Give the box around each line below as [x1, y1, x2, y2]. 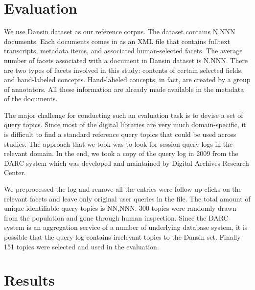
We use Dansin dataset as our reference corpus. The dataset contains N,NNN [4, 26, 235, 37]
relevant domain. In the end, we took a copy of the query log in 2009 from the [4, 148, 238, 158]
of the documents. [4, 93, 58, 104]
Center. [4, 167, 26, 178]
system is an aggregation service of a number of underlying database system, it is [4, 222, 248, 232]
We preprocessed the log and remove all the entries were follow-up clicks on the [4, 184, 242, 194]
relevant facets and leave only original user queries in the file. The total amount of [4, 193, 251, 203]
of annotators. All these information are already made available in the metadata [4, 84, 244, 94]
